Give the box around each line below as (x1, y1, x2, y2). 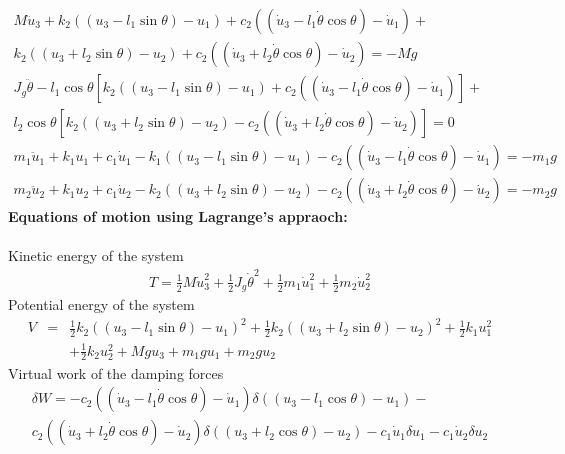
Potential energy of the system (8, 294, 195, 315)
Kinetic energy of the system (8, 245, 184, 266)
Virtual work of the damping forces (8, 362, 224, 383)
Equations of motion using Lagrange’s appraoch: (8, 206, 348, 227)
